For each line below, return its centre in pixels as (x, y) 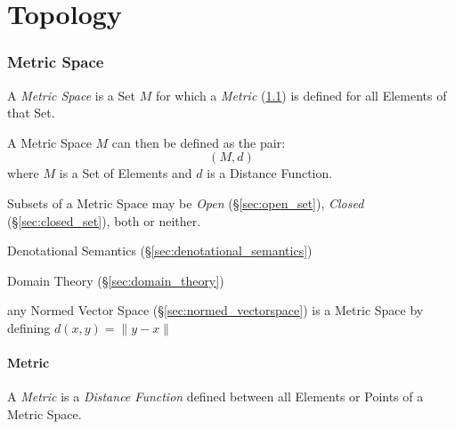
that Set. (31, 113)
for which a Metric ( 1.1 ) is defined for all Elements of (301, 95)
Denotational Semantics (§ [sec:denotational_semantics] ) (160, 251)
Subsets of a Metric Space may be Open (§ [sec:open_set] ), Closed (186, 202)
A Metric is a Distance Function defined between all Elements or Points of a (215, 397)
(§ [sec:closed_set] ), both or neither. (104, 220)
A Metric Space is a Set (71, 95)
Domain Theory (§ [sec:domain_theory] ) (116, 280)
